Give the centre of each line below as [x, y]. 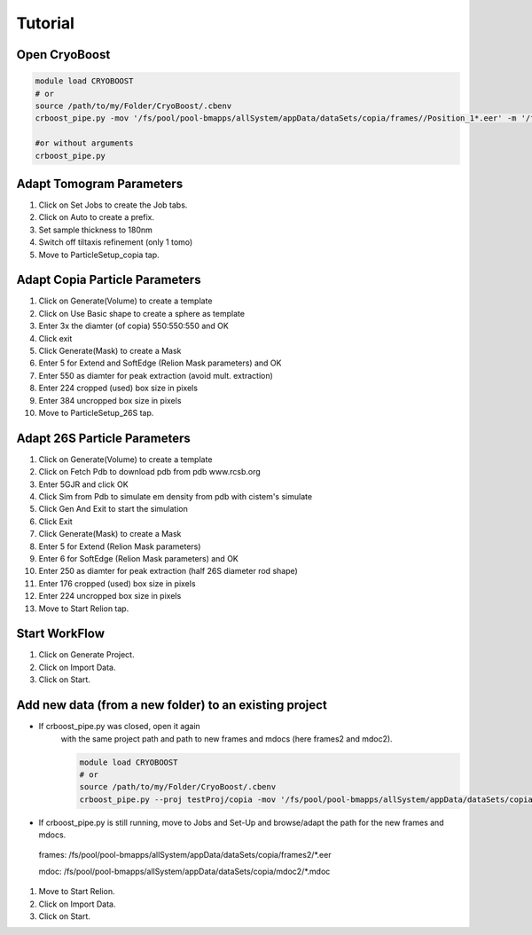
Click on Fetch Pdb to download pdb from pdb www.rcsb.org [149, 472]
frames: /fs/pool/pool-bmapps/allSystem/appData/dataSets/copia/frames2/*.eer [185, 855]
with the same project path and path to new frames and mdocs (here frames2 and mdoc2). [227, 739]
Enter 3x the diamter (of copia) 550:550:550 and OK [134, 326]
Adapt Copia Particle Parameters [109, 280]
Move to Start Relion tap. [84, 609]
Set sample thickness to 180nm [95, 230]
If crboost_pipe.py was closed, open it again [120, 727]
